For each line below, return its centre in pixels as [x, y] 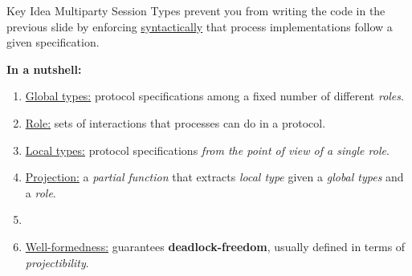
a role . [41, 192]
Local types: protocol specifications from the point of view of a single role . [207, 150]
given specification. [53, 42]
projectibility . [57, 262]
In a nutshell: [44, 69]
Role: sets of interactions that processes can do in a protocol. [175, 122]
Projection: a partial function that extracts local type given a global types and [214, 177]
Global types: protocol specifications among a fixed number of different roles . [214, 96]
